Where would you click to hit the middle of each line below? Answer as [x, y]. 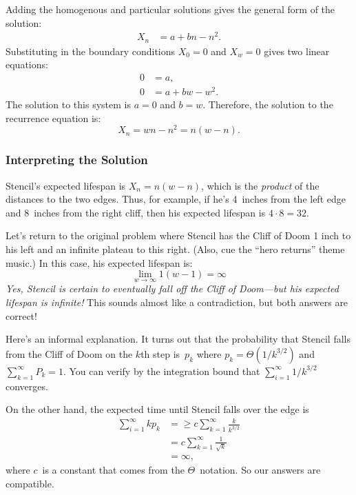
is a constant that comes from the [113, 470]
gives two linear [297, 51]
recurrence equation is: [53, 118]
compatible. [30, 483]
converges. [27, 386]
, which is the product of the [260, 185]
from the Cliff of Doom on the [69, 353]
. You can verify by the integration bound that [161, 371]
